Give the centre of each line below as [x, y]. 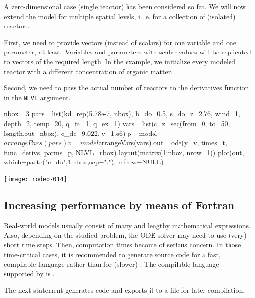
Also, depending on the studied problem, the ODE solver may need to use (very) [125, 235]
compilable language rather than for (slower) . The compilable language [112, 264]
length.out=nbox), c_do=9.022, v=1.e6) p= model [81, 133]
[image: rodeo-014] [36, 179]
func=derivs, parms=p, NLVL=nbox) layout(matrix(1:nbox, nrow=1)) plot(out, [124, 152]
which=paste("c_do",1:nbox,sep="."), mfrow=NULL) [84, 162]
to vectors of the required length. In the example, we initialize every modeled [120, 61]
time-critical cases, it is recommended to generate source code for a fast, [112, 254]
